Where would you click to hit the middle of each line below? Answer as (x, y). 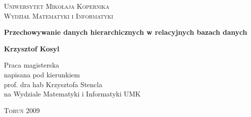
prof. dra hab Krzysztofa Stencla (53, 84)
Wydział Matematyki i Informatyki (59, 15)
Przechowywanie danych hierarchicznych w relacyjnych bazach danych (125, 32)
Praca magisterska (32, 65)
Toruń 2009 (22, 110)
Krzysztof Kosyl (32, 48)
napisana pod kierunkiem (42, 74)
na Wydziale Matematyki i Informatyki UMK (72, 94)
